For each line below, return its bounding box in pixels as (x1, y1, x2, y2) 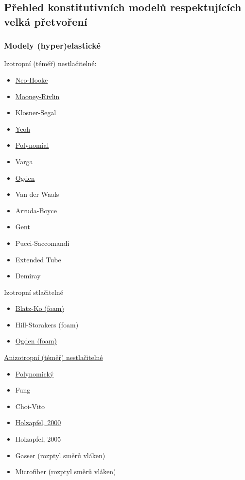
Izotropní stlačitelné (4, 287, 63, 297)
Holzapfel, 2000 (15, 417, 61, 428)
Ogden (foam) (15, 336, 57, 346)
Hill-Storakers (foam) (15, 319, 79, 329)
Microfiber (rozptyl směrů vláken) (15, 466, 116, 477)
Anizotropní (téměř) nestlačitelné (4, 352, 103, 362)
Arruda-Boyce (15, 205, 57, 215)
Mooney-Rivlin (15, 91, 60, 101)
